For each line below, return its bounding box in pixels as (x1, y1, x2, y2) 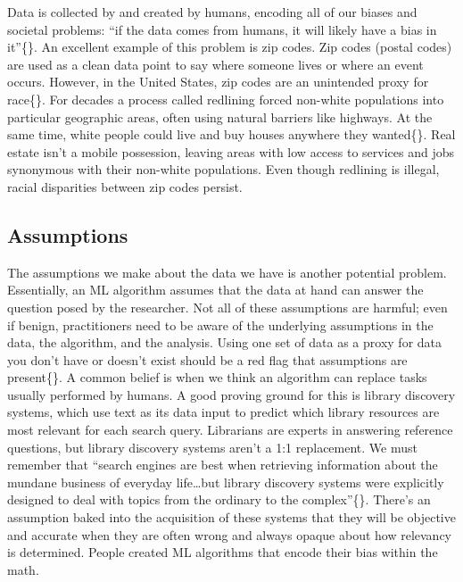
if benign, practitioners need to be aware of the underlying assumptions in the (7, 315, 434, 334)
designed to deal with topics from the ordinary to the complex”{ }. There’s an (7, 490, 431, 509)
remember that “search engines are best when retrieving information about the (7, 455, 438, 474)
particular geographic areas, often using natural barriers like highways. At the (7, 107, 433, 126)
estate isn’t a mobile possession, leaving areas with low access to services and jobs (7, 142, 455, 161)
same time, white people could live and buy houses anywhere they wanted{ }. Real (7, 125, 456, 144)
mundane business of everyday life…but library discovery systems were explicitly (7, 472, 444, 491)
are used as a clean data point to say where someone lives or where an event (7, 54, 424, 73)
